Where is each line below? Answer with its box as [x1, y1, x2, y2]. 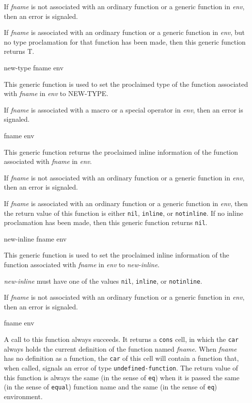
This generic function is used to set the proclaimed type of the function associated [4, 79, 248, 89]
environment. [4, 391, 43, 401]
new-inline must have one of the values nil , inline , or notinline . [4, 275, 203, 286]
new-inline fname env [4, 233, 67, 243]
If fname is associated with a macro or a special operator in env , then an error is [4, 104, 243, 114]
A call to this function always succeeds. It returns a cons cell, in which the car [4, 334, 239, 344]
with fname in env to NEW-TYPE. [4, 88, 109, 98]
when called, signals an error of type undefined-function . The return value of [4, 362, 238, 372]
